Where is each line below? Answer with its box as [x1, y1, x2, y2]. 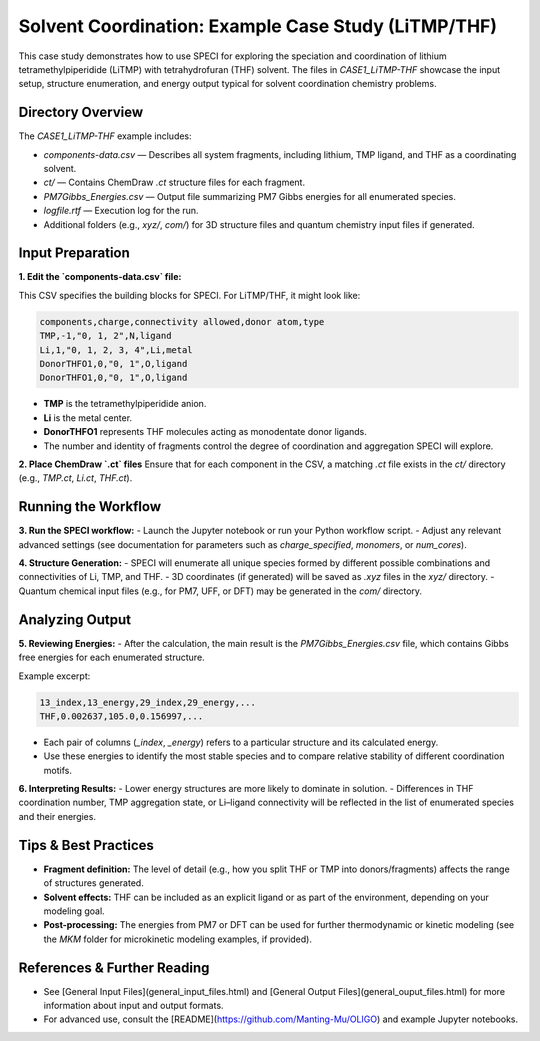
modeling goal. [43, 905, 105, 917]
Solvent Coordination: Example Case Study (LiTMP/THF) [18, 15, 498, 37]
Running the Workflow [18, 498, 162, 515]
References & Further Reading [18, 959, 210, 976]
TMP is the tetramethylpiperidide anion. [43, 398, 207, 410]
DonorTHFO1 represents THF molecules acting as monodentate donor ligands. [43, 426, 367, 438]
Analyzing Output [18, 611, 132, 628]
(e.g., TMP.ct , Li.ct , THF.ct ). [18, 472, 133, 484]
